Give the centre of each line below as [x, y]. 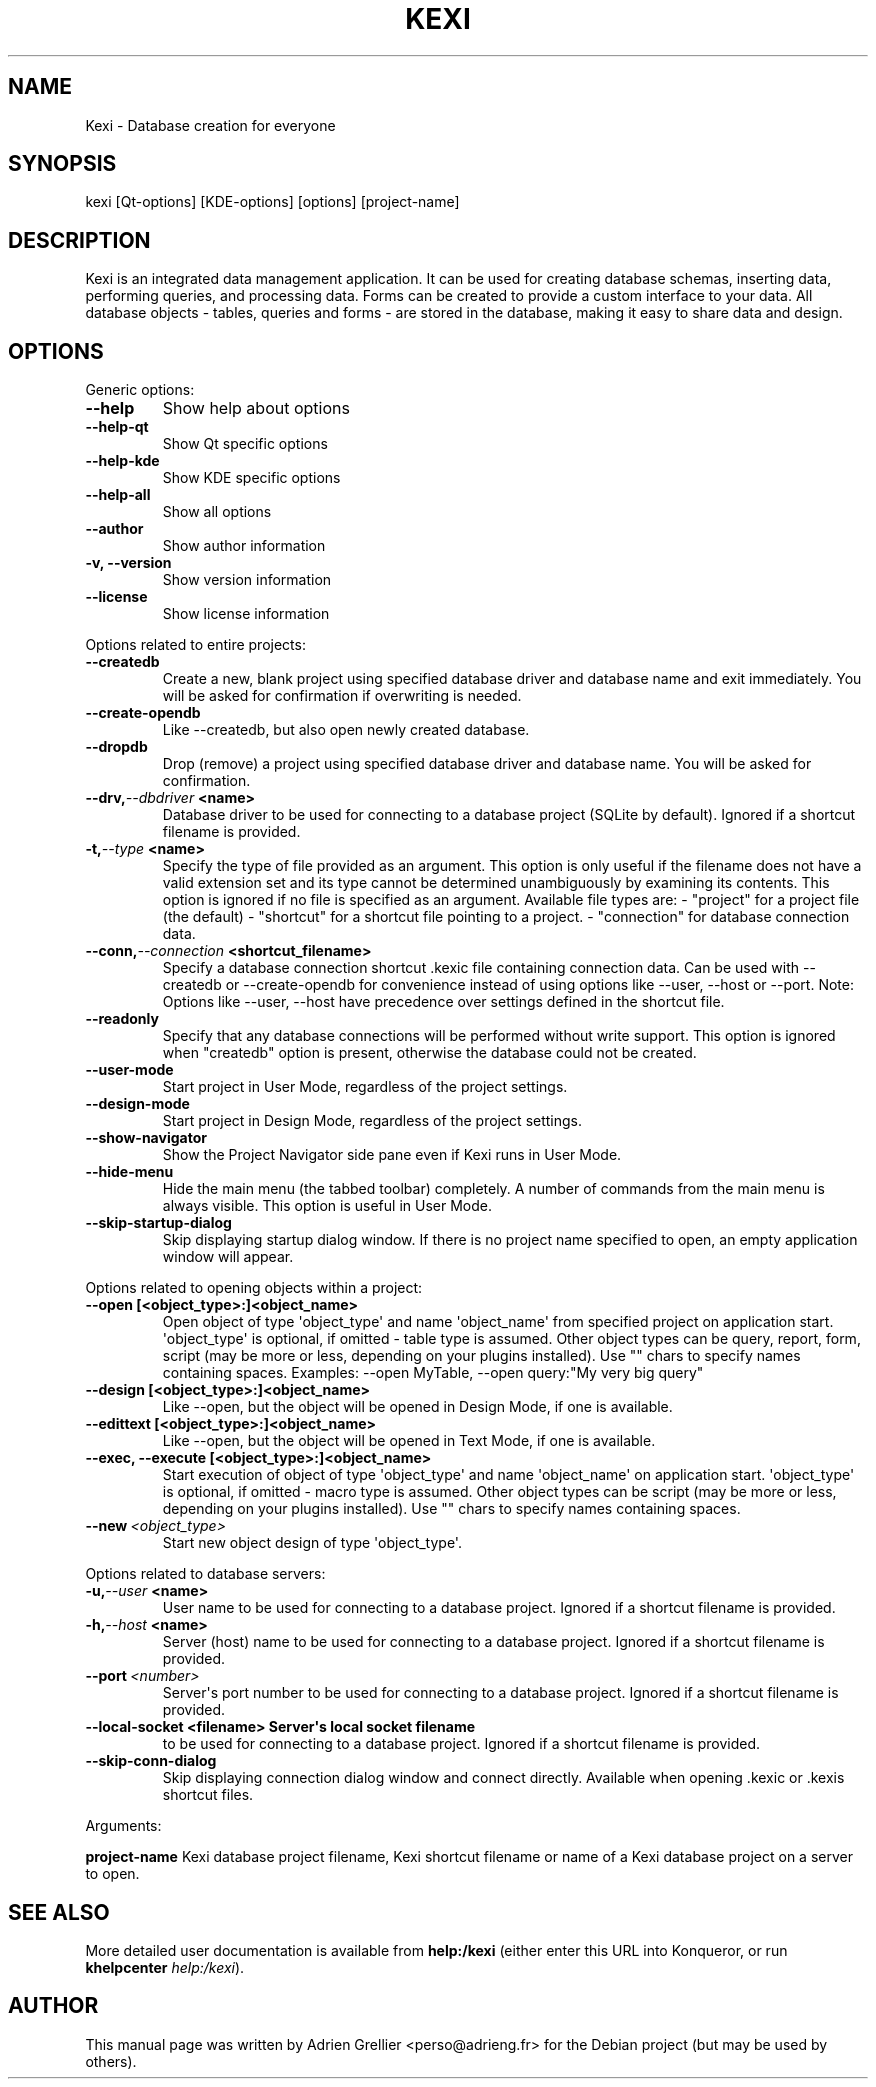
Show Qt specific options [245, 444]
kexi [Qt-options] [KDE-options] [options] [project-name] [272, 202]
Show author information [244, 546]
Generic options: [140, 390]
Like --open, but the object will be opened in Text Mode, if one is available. [409, 1441]
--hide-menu [129, 1172]
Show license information [246, 614]
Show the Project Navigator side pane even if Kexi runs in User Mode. [392, 1155]
